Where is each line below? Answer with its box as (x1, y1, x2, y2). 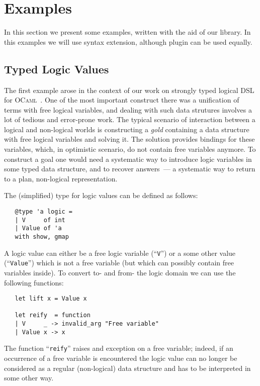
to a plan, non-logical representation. (4, 173, 118, 183)
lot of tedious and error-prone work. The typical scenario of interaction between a (4, 114, 255, 125)
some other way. (4, 372, 54, 383)
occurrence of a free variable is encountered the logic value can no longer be (4, 353, 237, 363)
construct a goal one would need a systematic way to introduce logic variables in (4, 153, 252, 164)
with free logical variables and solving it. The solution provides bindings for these (4, 134, 255, 144)
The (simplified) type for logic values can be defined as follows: (4, 190, 198, 201)
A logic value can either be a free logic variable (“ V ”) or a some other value (4, 247, 236, 258)
